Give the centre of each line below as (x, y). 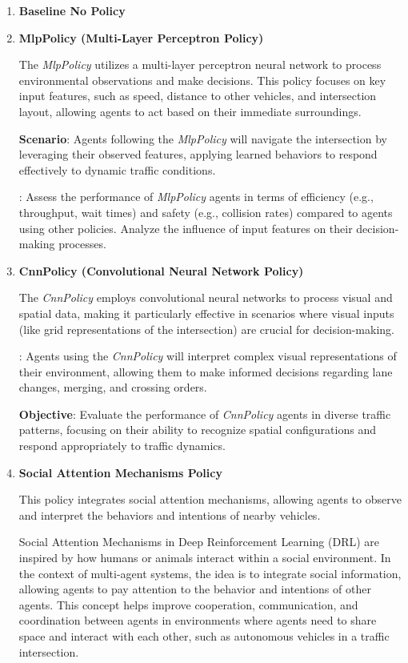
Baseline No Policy (72, 10)
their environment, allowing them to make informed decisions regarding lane (206, 371)
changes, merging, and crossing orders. (113, 387)
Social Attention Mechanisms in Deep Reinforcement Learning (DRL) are (199, 542)
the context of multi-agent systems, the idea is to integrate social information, (210, 573)
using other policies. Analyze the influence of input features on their (186, 228)
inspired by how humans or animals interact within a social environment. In (205, 558)
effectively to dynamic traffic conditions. (117, 169)
